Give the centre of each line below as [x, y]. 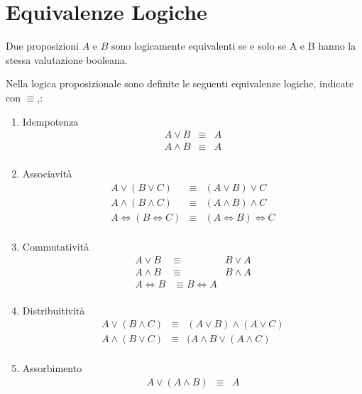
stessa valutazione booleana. [67, 59]
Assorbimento [52, 368]
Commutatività [56, 246]
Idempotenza [50, 121]
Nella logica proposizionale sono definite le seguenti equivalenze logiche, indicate [180, 83]
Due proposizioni [42, 46]
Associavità [47, 174]
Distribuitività [54, 310]
